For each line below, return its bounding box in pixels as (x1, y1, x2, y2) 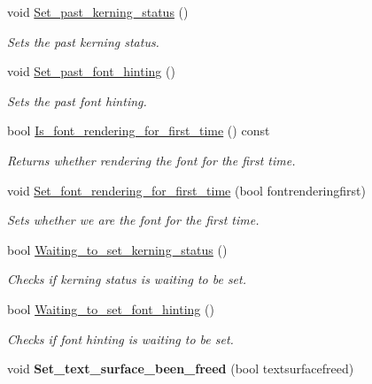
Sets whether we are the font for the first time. (7, 211, 260, 229)
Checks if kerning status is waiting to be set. (7, 270, 246, 288)
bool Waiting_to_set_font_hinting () (7, 299, 214, 318)
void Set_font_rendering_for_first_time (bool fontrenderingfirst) (7, 180, 366, 199)
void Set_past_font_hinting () (7, 62, 175, 81)
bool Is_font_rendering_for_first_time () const (7, 121, 270, 140)
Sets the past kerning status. (7, 32, 159, 50)
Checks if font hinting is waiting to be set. (7, 329, 234, 348)
